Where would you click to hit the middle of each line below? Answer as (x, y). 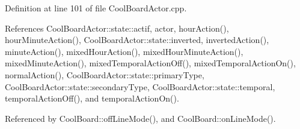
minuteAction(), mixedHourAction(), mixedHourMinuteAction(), (124, 51)
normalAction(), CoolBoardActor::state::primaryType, (105, 74)
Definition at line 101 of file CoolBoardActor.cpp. (96, 8)
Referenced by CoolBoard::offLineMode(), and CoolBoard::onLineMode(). (140, 118)
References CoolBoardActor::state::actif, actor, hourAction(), (117, 28)
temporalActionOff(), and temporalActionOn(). (92, 98)
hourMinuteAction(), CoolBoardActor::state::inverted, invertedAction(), (137, 40)
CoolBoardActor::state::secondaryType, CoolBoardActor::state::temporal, (140, 86)
